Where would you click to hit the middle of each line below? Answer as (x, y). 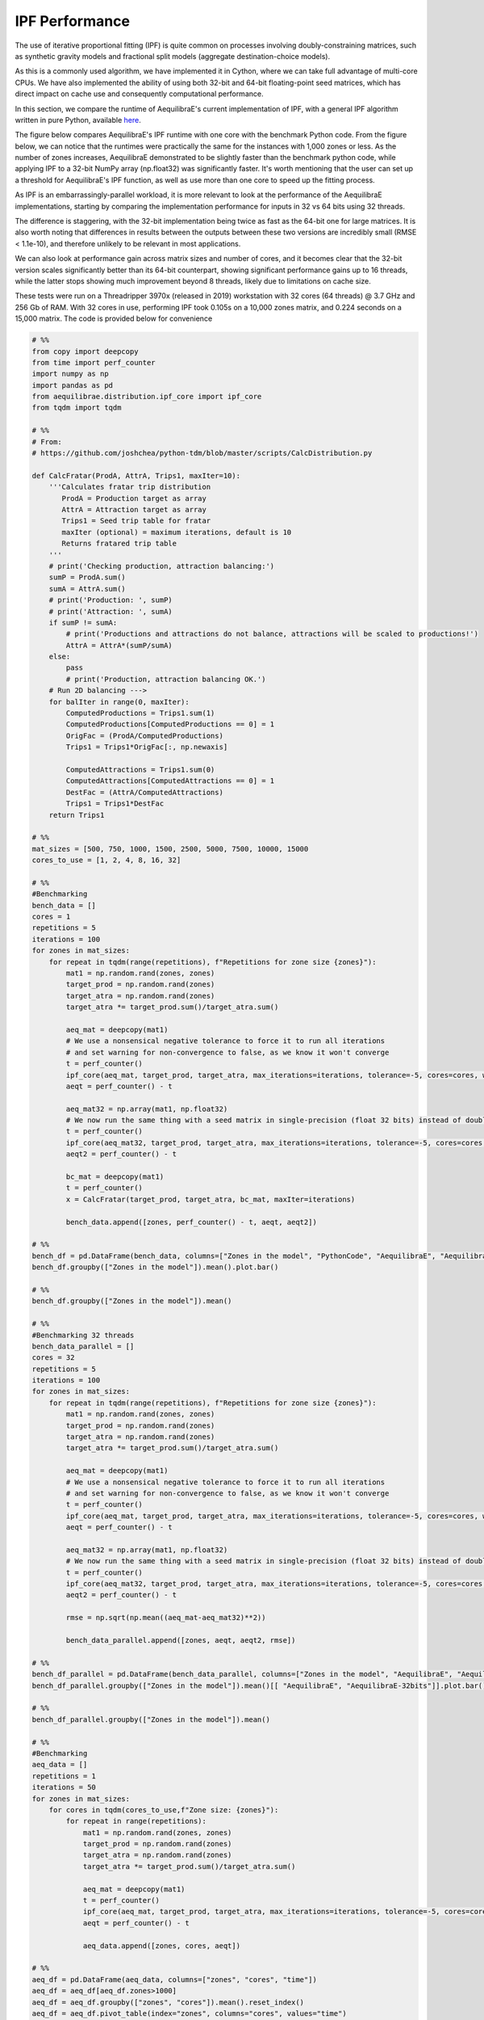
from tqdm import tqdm (77, 408)
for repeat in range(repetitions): (136, 1821)
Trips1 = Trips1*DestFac (115, 804)
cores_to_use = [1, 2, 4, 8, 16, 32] (106, 860)
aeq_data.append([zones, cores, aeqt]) (162, 1946)
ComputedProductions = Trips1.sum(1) (140, 713)
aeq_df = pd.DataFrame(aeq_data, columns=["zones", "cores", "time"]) (175, 1979)
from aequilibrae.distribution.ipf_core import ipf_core (147, 397)
